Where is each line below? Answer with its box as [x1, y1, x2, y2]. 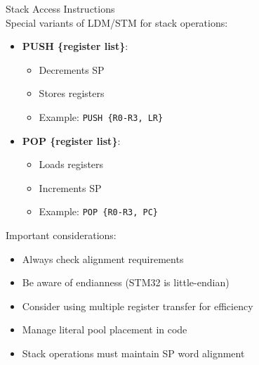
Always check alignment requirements [22, 251, 184, 266]
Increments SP [39, 180, 102, 195]
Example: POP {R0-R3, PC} [39, 204, 159, 219]
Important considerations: [6, 228, 117, 243]
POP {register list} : [22, 133, 121, 148]
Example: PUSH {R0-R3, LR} [39, 109, 164, 124]
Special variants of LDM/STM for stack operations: [6, 15, 228, 30]
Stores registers [39, 86, 105, 101]
